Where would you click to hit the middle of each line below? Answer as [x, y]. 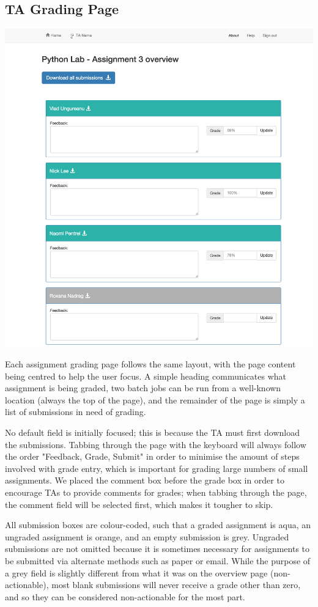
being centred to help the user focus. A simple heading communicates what [146, 376]
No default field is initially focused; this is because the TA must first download [153, 432]
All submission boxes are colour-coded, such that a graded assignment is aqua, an [158, 525]
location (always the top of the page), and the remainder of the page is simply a [155, 399]
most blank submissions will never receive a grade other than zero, [176, 585]
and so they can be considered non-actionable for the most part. [125, 596]
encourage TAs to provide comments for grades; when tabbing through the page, [156, 492]
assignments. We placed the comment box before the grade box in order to [145, 480]
